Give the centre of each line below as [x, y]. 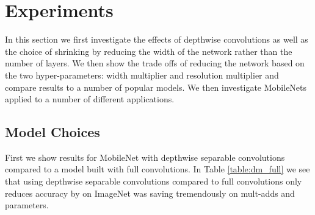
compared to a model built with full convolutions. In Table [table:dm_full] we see [157, 169]
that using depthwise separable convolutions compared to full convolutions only [154, 181]
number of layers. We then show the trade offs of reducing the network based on [155, 63]
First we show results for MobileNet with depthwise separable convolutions [145, 157]
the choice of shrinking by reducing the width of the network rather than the [149, 51]
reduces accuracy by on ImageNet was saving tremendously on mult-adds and [150, 193]
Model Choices [52, 132]
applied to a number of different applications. [90, 99]
